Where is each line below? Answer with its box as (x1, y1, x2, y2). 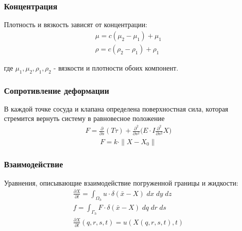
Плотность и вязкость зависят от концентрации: (4, 19, 148, 30)
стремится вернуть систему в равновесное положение (4, 113, 165, 123)
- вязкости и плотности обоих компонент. (53, 62, 178, 73)
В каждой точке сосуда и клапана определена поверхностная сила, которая (4, 103, 229, 114)
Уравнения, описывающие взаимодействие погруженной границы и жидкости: (4, 177, 239, 188)
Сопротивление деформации (4, 84, 109, 96)
